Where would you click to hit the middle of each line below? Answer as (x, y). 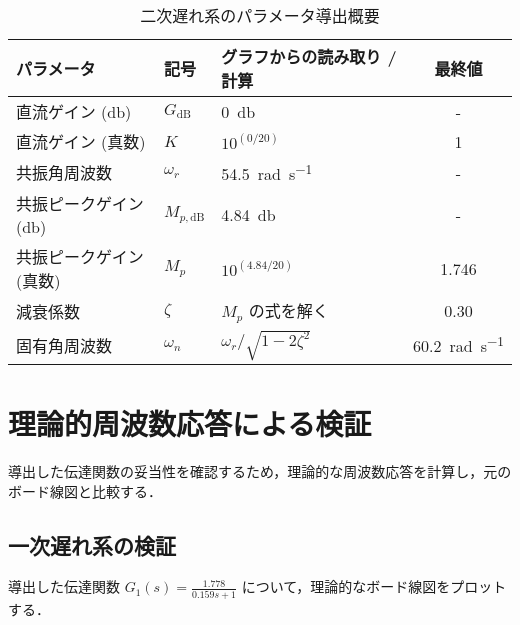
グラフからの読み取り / (309, 56)
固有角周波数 (64, 345)
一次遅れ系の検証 (92, 544)
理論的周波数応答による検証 (190, 423)
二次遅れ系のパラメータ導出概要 (260, 15)
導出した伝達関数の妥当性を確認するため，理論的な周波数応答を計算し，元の (260, 471)
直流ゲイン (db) (74, 111)
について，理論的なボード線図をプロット (374, 586)
